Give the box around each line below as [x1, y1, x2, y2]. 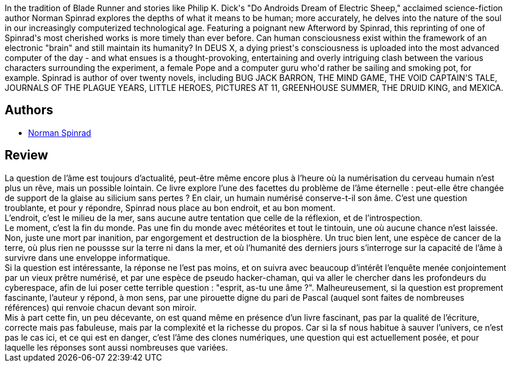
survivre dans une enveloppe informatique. [5, 252, 170, 263]
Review [5, 148, 49, 163]
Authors [5, 103, 53, 118]
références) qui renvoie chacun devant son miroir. [5, 302, 197, 312]
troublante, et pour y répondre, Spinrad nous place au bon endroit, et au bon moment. [5, 202, 335, 213]
